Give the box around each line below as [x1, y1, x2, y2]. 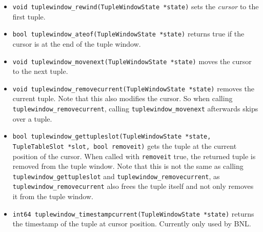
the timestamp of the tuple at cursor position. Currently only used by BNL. [12, 218, 251, 229]
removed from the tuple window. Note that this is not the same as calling [12, 161, 244, 171]
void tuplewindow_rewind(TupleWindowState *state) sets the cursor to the [12, 1, 259, 11]
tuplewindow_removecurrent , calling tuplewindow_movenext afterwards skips [12, 103, 258, 113]
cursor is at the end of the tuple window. [12, 38, 141, 49]
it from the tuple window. [12, 191, 93, 202]
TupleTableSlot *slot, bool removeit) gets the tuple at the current [12, 140, 237, 151]
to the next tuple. [12, 66, 68, 76]
